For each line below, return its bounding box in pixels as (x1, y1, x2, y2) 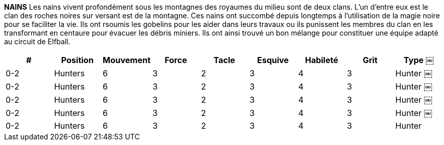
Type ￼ (404, 55, 434, 65)
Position (61, 55, 94, 65)
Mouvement (103, 55, 151, 65)
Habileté (305, 55, 338, 65)
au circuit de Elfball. (4, 37, 71, 46)
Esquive (257, 55, 289, 65)
